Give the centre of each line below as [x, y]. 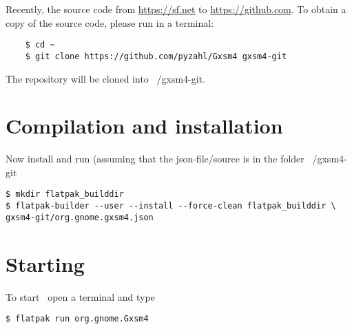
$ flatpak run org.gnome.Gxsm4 [77, 319]
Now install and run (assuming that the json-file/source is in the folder [155, 159]
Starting [45, 263]
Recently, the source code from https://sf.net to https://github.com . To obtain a [176, 9]
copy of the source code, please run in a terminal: [110, 22]
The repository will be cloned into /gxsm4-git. [105, 78]
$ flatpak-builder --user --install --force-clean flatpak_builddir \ [171, 206]
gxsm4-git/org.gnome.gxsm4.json [80, 217]
